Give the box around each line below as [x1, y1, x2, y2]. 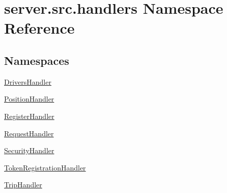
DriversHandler [4, 76, 51, 87]
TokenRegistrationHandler [4, 162, 86, 173]
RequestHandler [4, 128, 54, 138]
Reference [4, 17, 75, 38]
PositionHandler [4, 93, 54, 104]
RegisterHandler [4, 110, 54, 121]
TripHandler [4, 179, 42, 190]
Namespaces [4, 52, 69, 68]
